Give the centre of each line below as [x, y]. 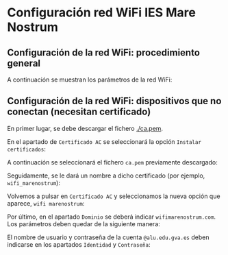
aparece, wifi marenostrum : [46, 203]
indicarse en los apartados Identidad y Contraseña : [79, 244]
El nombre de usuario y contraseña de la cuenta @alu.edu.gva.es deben [108, 237]
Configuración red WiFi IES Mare [102, 13]
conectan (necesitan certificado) [79, 112]
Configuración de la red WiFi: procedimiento [104, 52]
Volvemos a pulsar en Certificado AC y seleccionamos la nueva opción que [114, 196]
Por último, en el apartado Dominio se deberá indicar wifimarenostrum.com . [112, 217]
